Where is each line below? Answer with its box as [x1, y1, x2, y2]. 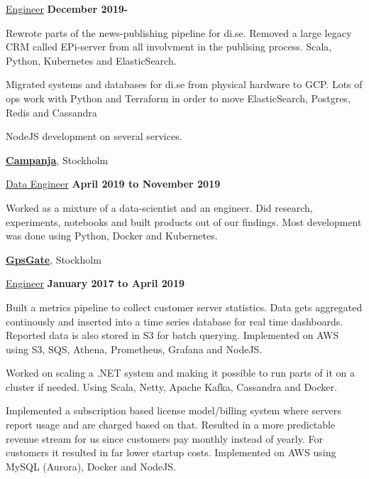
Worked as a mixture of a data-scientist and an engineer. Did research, [6, 200, 313, 215]
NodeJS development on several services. [6, 129, 182, 144]
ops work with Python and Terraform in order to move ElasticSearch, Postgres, [6, 90, 351, 105]
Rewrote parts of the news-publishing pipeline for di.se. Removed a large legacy [6, 25, 352, 40]
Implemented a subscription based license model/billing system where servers [6, 403, 341, 418]
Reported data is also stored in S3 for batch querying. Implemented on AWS [6, 328, 339, 343]
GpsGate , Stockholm [6, 252, 101, 267]
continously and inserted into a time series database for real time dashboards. [6, 313, 343, 328]
